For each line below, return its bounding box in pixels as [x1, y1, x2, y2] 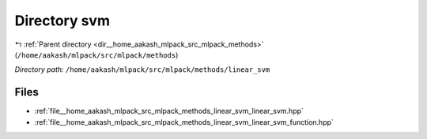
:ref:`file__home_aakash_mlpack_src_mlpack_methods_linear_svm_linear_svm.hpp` [34, 107, 304, 116]
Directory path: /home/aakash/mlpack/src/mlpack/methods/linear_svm [14, 65, 270, 74]
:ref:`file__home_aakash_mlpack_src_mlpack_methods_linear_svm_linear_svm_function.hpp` [34, 117, 334, 126]
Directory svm [14, 12, 111, 29]
